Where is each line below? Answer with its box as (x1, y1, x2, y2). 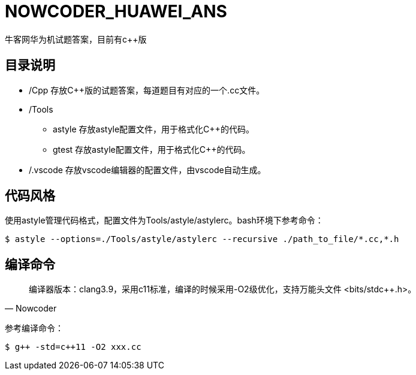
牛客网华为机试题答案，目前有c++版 (5, 34, 147, 44)
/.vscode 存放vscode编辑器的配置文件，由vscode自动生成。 (29, 164, 266, 175)
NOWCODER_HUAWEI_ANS (5, 1, 227, 22)
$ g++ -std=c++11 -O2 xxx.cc (5, 342, 141, 352)
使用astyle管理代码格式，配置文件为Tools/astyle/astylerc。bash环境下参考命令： (5, 215, 324, 226)
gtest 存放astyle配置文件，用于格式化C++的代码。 (53, 144, 251, 155)
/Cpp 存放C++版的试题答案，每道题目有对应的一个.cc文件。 (29, 84, 265, 95)
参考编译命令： (5, 323, 64, 334)
